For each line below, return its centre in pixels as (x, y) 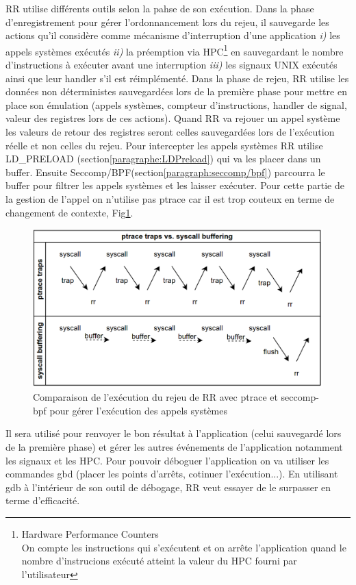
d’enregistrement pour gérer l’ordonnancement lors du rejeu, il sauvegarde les (167, 22)
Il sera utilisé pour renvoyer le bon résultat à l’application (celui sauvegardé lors (174, 433)
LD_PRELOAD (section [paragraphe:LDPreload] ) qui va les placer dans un (163, 159)
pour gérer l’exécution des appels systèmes (138, 410)
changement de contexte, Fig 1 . (69, 212)
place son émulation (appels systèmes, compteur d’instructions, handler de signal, (176, 104)
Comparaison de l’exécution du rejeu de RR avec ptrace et (155, 397)
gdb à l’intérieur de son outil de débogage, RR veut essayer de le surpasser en (168, 487)
